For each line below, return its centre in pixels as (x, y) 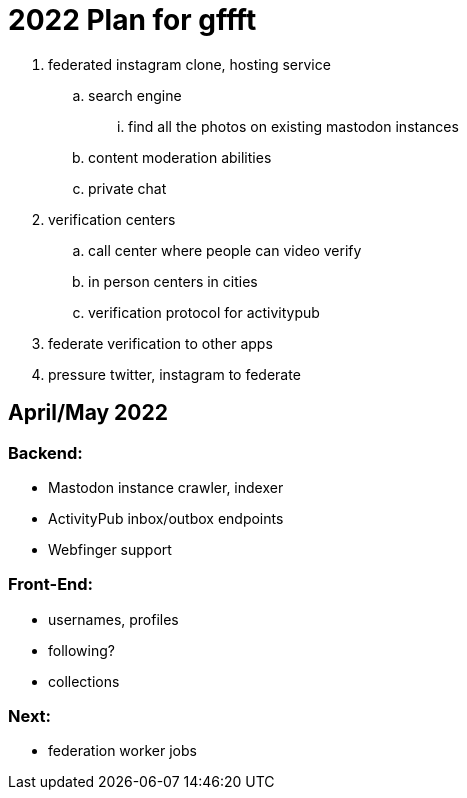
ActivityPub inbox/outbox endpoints (166, 518)
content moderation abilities (180, 157)
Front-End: (51, 584)
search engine (135, 95)
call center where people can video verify (225, 250)
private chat (127, 188)
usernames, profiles (113, 619)
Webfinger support (110, 549)
